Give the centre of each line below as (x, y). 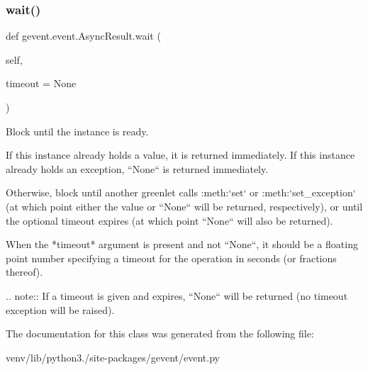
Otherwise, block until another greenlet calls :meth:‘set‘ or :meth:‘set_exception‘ (181, 192)
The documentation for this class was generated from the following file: (160, 333)
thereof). (24, 272)
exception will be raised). (60, 309)
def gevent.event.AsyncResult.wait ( (83, 36)
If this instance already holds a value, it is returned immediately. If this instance (180, 155)
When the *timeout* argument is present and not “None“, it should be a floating (182, 244)
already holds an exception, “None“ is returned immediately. (137, 168)
